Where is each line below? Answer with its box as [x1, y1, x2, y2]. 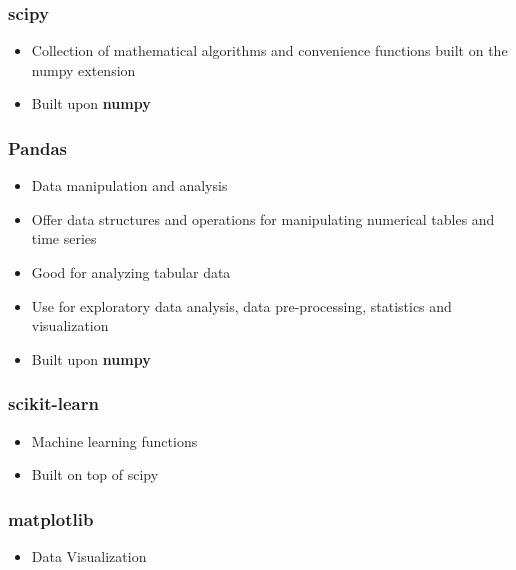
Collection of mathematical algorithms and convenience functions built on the [31, 40, 508, 61]
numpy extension [31, 59, 136, 80]
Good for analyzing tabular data [31, 262, 231, 282]
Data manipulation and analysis [31, 175, 228, 196]
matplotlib [8, 506, 94, 531]
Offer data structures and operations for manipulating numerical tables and [31, 208, 495, 229]
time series [31, 228, 97, 249]
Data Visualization [31, 546, 147, 566]
